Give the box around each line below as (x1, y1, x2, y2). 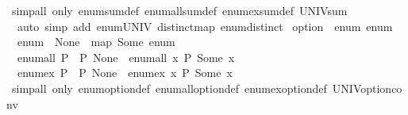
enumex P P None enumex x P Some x (17, 64, 233, 81)
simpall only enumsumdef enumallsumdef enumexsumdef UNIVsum (11, 2, 348, 18)
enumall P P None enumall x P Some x (17, 48, 235, 65)
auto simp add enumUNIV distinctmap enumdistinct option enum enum (17, 17, 393, 34)
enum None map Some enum (17, 33, 175, 50)
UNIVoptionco (332, 79, 402, 96)
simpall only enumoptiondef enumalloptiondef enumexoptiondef (11, 79, 327, 96)
